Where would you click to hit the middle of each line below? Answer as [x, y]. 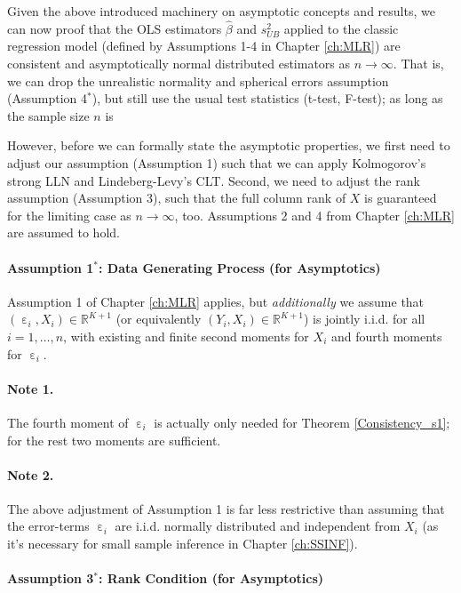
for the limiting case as [69, 215]
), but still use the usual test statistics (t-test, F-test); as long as [267, 98]
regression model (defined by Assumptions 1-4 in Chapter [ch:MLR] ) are [204, 46]
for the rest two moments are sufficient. [114, 440]
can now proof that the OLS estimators [115, 28]
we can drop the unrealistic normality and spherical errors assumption [198, 80]
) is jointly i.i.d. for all [364, 319]
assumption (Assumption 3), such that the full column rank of [177, 198]
